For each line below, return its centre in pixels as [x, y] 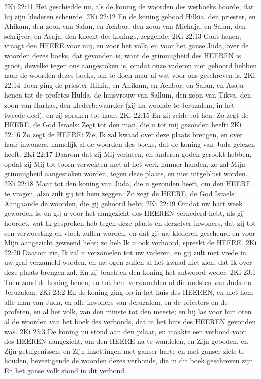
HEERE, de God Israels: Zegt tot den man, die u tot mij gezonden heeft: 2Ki [123, 124]
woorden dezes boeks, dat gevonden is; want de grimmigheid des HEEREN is [123, 55]
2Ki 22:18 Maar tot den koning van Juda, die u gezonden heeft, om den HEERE [127, 183]
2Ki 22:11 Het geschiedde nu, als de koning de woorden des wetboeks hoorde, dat [129, 6]
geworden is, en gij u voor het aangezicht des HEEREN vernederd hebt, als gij [125, 213]
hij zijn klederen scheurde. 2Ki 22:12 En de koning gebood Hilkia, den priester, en [130, 16]
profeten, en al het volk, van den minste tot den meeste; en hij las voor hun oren [128, 311]
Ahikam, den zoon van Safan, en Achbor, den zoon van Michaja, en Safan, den [125, 26]
